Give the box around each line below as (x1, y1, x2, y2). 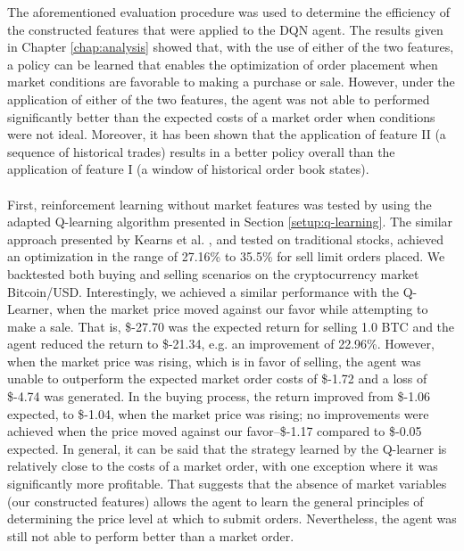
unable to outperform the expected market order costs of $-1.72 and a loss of (7, 369, 427, 388)
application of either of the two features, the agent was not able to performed (7, 89, 430, 108)
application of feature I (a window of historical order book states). (7, 160, 369, 178)
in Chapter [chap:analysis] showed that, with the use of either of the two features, (7, 37, 454, 56)
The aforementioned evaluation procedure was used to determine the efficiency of (7, 3, 451, 21)
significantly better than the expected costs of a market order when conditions (7, 107, 435, 126)
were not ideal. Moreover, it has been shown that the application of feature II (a (7, 125, 446, 144)
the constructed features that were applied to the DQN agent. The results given (7, 20, 443, 38)
